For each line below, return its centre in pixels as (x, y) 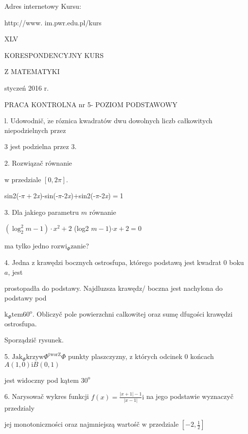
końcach (202, 356)
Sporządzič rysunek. (34, 340)
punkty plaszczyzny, (97, 356)
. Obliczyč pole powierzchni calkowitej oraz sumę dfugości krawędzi (133, 314)
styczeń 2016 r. (27, 87)
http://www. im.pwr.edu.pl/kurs (53, 22)
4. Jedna (17, 262)
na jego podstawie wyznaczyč (190, 396)
